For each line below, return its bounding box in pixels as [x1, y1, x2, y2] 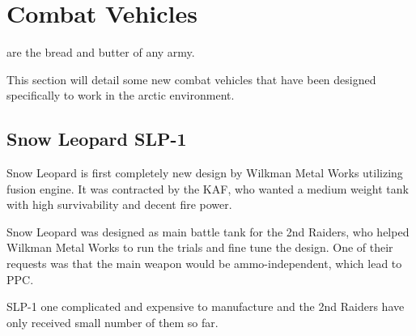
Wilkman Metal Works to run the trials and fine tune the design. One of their [6, 239, 393, 256]
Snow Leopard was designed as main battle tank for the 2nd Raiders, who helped [6, 223, 410, 240]
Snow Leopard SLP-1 [6, 126, 187, 151]
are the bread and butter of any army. [6, 44, 195, 61]
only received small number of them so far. [6, 313, 219, 330]
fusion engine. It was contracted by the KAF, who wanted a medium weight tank [6, 180, 409, 197]
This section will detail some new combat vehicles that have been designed [6, 70, 376, 87]
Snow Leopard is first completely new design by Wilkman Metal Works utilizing [6, 164, 403, 181]
